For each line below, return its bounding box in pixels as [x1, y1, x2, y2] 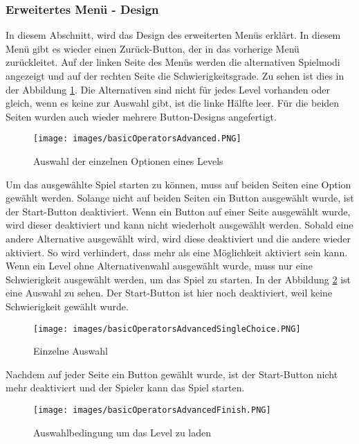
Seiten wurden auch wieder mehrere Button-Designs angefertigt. [6, 109, 277, 123]
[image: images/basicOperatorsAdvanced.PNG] [33, 134, 241, 144]
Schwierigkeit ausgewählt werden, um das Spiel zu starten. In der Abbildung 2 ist [6, 272, 351, 286]
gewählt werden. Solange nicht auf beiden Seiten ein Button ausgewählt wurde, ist [6, 190, 354, 205]
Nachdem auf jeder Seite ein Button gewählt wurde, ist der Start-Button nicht [6, 366, 338, 381]
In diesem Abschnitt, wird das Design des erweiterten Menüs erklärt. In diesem [6, 28, 341, 42]
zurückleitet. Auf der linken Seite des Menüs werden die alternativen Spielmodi [6, 55, 340, 69]
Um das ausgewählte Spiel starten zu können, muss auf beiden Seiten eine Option [6, 177, 351, 191]
